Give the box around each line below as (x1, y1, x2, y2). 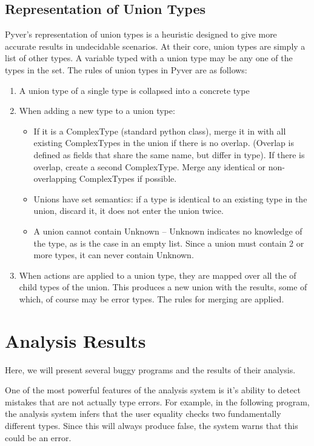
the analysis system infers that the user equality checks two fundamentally (5, 407, 281, 420)
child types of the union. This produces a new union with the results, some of (19, 281, 307, 293)
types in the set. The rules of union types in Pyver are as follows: (5, 63, 247, 76)
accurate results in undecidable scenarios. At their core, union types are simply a (5, 39, 306, 52)
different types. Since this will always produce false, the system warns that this (5, 419, 298, 431)
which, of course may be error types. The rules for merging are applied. (19, 292, 284, 305)
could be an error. (5, 431, 72, 444)
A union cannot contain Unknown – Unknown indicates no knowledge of (33, 224, 302, 237)
